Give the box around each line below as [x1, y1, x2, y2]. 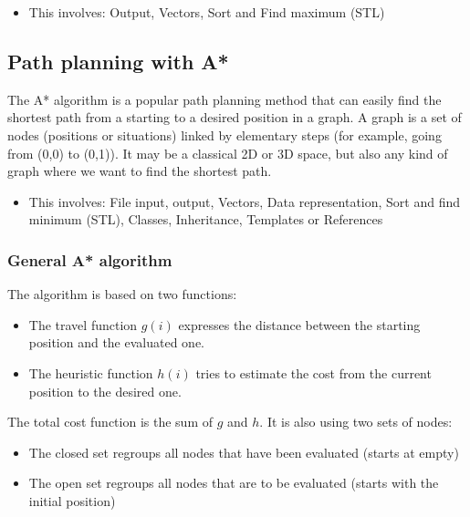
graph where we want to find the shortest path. [7, 161, 272, 181]
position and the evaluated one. [28, 333, 205, 352]
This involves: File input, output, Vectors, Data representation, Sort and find [28, 191, 461, 211]
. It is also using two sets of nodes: [259, 412, 453, 431]
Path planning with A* [7, 47, 229, 75]
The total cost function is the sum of [7, 412, 213, 431]
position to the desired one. [28, 381, 182, 400]
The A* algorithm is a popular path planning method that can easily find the [7, 89, 442, 109]
